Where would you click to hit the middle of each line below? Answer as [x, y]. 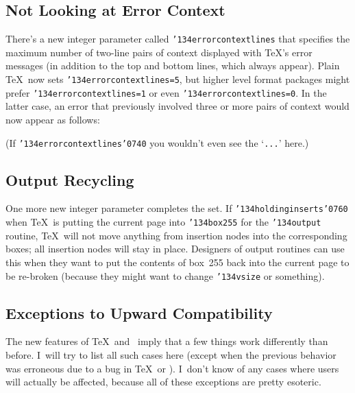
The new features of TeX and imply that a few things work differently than [167, 341]
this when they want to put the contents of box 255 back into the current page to [177, 262]
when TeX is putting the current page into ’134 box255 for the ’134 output [163, 222]
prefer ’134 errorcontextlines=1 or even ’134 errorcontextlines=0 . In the [166, 92]
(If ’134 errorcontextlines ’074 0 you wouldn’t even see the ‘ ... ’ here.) [157, 142]
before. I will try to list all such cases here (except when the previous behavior [171, 354]
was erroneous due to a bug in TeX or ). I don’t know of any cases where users [172, 368]
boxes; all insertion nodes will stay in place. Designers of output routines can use [175, 249]
